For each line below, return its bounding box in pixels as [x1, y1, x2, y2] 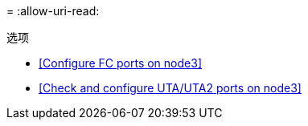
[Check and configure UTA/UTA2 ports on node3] [39, 81, 302, 95]
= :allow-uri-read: [6, 4, 100, 18]
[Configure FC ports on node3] [39, 56, 202, 70]
